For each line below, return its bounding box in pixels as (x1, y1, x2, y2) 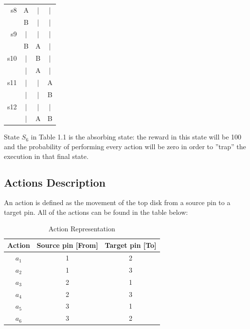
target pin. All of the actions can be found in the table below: (4, 207, 188, 217)
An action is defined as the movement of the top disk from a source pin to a (4, 197, 231, 208)
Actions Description (4, 174, 106, 190)
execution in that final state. (4, 151, 89, 161)
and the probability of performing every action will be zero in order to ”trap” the (4, 141, 246, 152)
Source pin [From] (36, 240, 98, 250)
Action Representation (48, 223, 115, 233)
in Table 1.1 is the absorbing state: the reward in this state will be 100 (31, 132, 242, 142)
